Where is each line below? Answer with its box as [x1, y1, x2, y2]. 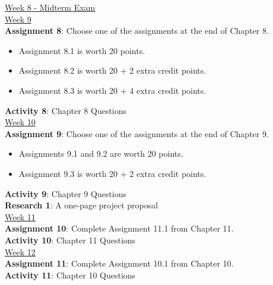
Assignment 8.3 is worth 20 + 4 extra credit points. [18, 84, 207, 96]
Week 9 [5, 12, 31, 25]
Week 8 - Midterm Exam [5, 1, 96, 13]
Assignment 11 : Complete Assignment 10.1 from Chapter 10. [5, 257, 234, 270]
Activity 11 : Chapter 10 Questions [5, 268, 136, 281]
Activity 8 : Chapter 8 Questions [5, 104, 127, 116]
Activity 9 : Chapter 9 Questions [5, 187, 127, 199]
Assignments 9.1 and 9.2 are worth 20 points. [18, 147, 183, 160]
